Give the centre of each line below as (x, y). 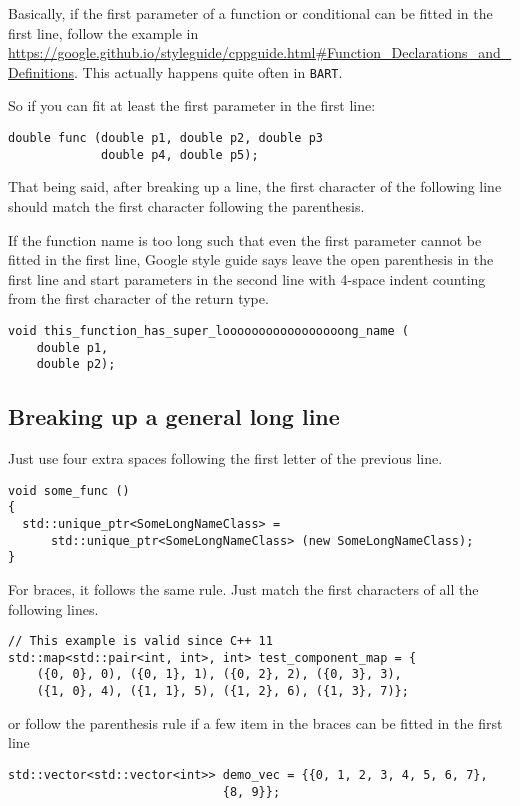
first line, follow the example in (103, 32)
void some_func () (69, 490)
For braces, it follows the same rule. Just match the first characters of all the (243, 588)
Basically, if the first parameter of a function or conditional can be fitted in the (250, 13)
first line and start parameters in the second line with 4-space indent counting (247, 278)
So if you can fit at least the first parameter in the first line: (192, 105)
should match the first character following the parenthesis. (186, 205)
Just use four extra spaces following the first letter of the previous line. (225, 458)
